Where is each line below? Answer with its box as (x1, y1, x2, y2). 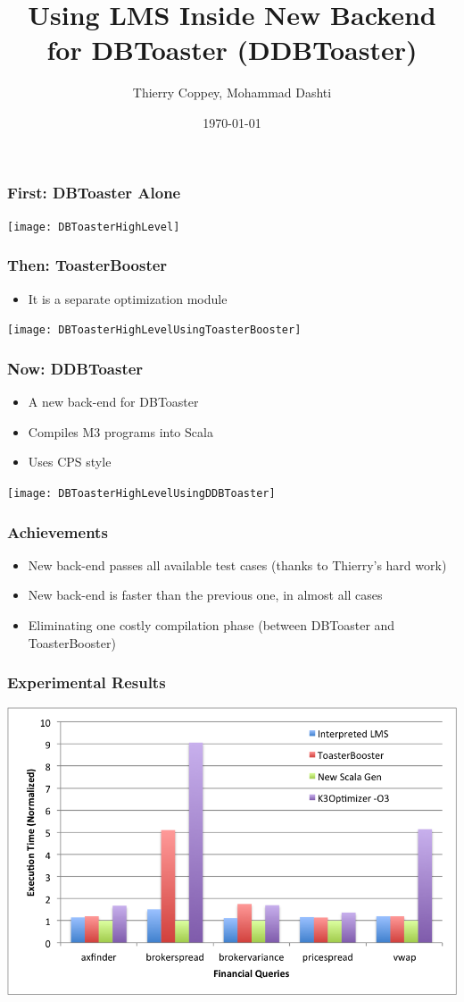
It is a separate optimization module (28, 289, 228, 307)
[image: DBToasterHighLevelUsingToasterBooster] (7, 324, 302, 337)
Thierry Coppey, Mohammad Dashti (132, 83, 332, 102)
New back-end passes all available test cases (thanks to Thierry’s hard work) (28, 555, 447, 574)
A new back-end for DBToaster (28, 392, 199, 411)
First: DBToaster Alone (7, 181, 181, 203)
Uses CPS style (28, 452, 112, 471)
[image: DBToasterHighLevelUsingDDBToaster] (7, 486, 276, 500)
